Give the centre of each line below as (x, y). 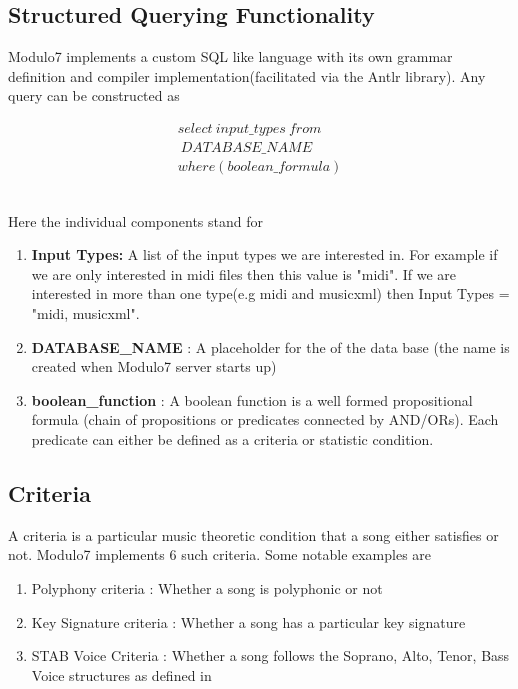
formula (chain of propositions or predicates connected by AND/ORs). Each (265, 419)
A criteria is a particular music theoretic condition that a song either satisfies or (253, 534)
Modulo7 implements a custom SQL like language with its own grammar (230, 56)
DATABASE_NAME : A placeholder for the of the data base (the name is (270, 346)
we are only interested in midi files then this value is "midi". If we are (244, 273)
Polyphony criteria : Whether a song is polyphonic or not (207, 588)
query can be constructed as (94, 95)
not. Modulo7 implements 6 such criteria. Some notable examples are (220, 554)
